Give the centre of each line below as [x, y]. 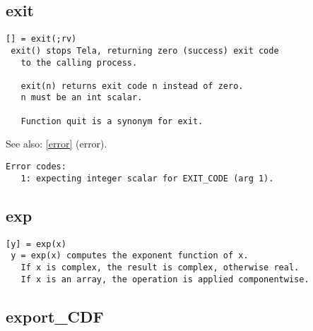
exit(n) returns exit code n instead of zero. [132, 86]
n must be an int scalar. [82, 98]
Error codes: [36, 167]
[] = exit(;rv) [41, 39]
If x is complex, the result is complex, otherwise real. [160, 267]
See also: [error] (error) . [57, 144]
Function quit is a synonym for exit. [112, 121]
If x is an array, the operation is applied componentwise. [165, 279]
